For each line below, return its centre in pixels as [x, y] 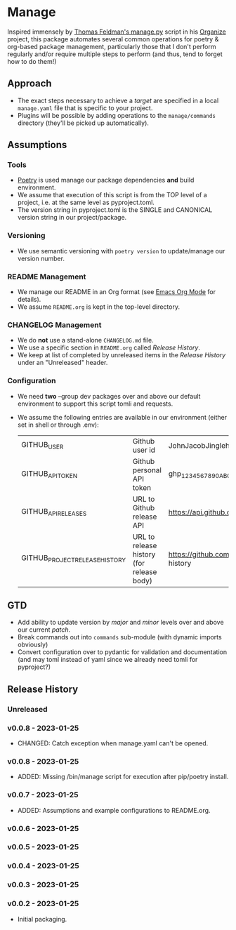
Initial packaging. [42, 919]
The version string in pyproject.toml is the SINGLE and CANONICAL [115, 210]
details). [29, 300]
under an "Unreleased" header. [63, 363]
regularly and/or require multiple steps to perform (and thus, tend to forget [115, 54]
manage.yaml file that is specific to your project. [85, 108]
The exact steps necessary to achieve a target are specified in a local [118, 100]
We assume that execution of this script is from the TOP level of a [112, 195]
